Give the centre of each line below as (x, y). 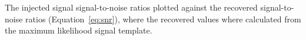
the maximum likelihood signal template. (79, 30)
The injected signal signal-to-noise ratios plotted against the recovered (131, 7)
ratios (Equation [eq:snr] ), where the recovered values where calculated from (163, 19)
